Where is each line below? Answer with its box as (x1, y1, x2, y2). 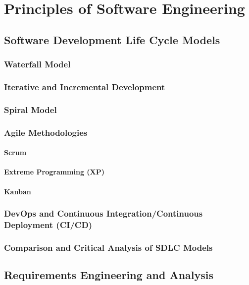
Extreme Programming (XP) (4, 167, 105, 177)
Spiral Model (4, 103, 57, 115)
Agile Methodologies (4, 126, 88, 138)
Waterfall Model (4, 58, 71, 70)
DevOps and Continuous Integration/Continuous (4, 207, 203, 220)
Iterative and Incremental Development (4, 80, 165, 93)
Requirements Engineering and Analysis (4, 267, 214, 283)
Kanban (4, 186, 31, 196)
